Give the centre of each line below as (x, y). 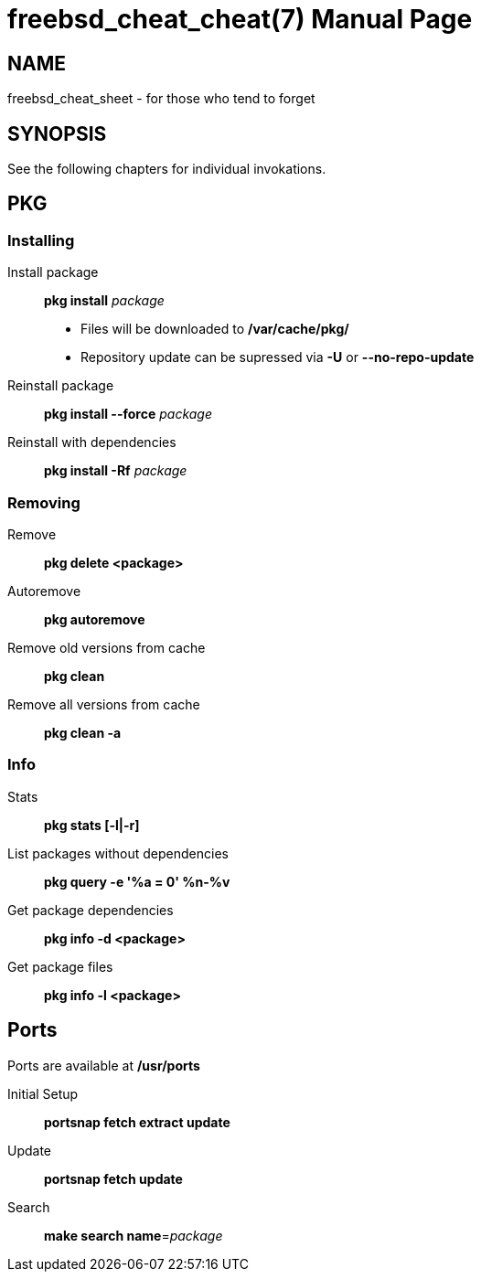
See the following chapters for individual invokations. (167, 169)
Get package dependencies (91, 910)
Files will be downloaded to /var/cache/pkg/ (215, 329)
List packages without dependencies (118, 853)
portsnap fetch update (113, 1178)
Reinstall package (61, 386)
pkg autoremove (95, 619)
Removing (44, 502)
